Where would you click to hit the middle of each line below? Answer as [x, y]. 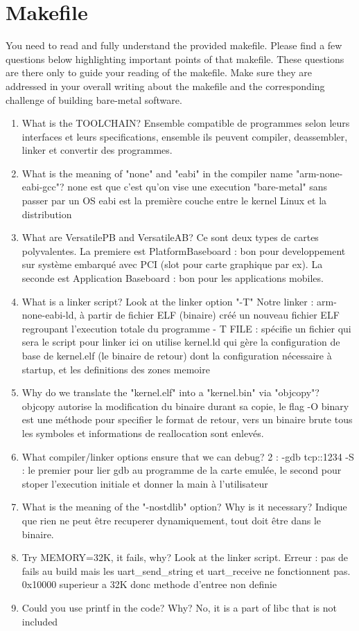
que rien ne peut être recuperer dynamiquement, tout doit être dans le [171, 520]
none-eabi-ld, [49, 315]
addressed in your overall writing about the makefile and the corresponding [165, 86]
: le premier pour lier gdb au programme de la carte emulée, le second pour [182, 470]
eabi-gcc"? [43, 187]
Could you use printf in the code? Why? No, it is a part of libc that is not [179, 607]
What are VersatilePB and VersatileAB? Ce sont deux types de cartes [170, 237]
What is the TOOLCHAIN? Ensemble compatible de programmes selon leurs [186, 123]
